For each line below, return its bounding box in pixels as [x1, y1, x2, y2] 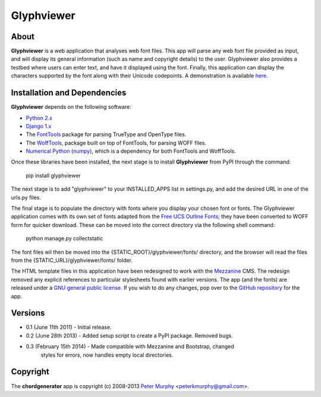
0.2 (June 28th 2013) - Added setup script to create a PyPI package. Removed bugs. [26, 332, 233, 339]
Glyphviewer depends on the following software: [11, 103, 131, 111]
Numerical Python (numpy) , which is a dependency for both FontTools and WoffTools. [26, 147, 236, 155]
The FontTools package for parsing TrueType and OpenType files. [26, 131, 187, 138]
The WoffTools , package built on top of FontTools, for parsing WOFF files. [26, 139, 207, 146]
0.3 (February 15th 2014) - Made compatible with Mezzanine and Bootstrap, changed [26, 343, 234, 350]
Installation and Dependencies [11, 88, 127, 98]
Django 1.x [26, 122, 52, 130]
